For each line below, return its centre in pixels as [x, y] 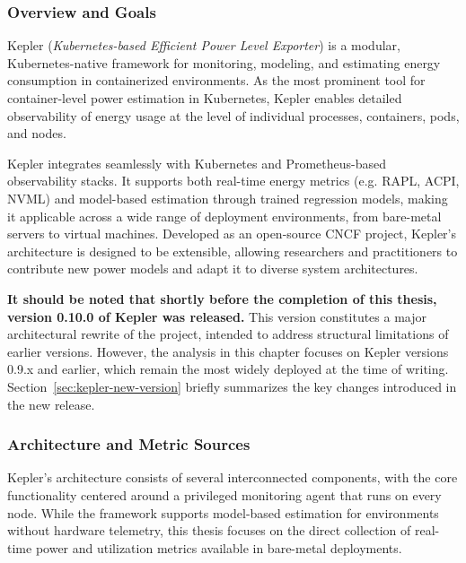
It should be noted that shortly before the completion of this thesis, [222, 298]
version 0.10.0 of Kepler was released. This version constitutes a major [217, 316]
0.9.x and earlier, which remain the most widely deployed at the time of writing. [228, 369]
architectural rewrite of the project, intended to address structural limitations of [228, 334]
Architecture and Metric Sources [129, 444]
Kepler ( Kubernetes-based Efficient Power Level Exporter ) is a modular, [204, 45]
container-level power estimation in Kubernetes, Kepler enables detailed [205, 98]
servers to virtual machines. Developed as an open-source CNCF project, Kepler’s [232, 234]
